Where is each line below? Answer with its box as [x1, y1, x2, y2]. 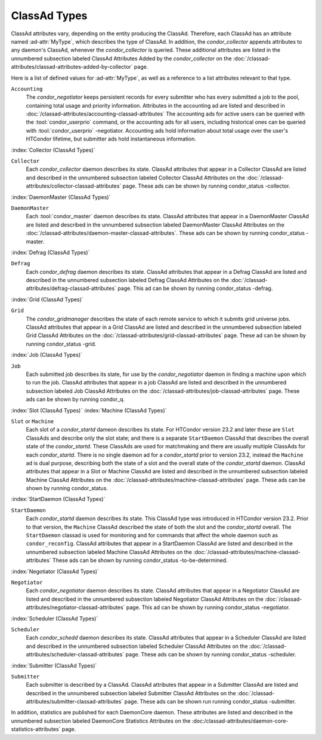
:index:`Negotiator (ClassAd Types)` [11, 568, 100, 575]
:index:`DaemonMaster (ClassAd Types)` [11, 193, 111, 200]
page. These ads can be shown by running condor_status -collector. [122, 182, 290, 189]
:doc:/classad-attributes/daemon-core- [191, 717, 289, 724]
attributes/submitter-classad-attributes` [26, 698, 123, 705]
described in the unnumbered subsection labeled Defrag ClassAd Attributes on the [26, 277, 230, 284]
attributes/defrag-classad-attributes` [26, 285, 116, 292]
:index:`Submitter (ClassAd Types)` [11, 662, 97, 669]
